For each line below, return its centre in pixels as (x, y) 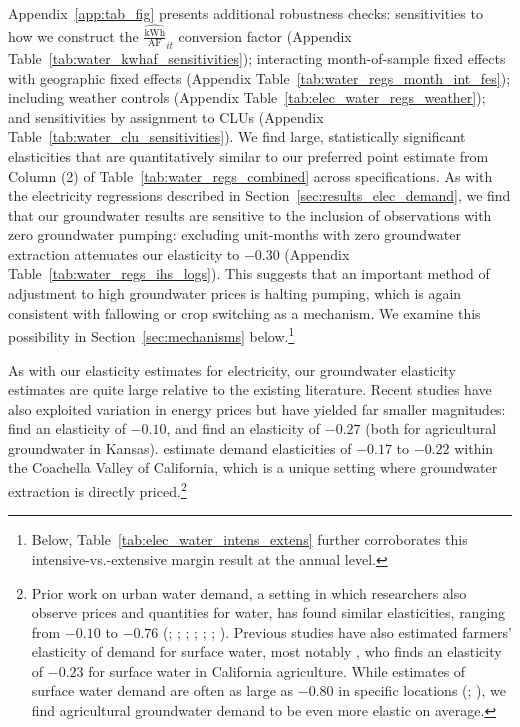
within (474, 447)
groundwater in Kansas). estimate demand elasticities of (180, 447)
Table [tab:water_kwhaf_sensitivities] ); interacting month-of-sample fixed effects (257, 57)
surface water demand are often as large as (162, 690)
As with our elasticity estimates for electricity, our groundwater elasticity (232, 369)
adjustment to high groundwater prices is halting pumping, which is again (235, 293)
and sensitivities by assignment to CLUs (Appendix (166, 116)
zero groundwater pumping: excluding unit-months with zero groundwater (235, 234)
